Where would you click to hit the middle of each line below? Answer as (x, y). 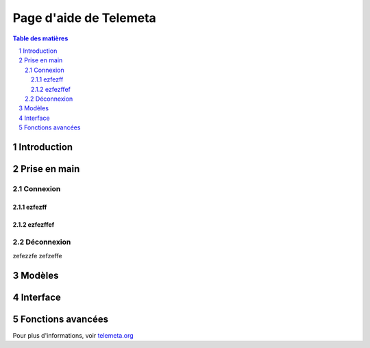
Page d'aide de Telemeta (85, 18)
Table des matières (40, 38)
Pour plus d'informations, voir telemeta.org (73, 335)
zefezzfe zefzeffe (37, 256)
